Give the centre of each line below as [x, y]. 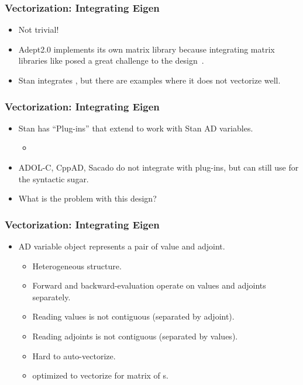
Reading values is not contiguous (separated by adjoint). [133, 316]
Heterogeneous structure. [77, 266]
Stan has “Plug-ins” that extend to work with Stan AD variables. [136, 128]
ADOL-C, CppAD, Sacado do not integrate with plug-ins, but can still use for [159, 167]
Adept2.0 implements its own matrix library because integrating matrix [147, 49]
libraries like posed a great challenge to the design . [111, 60]
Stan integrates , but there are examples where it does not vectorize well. [149, 80]
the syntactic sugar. [54, 178]
